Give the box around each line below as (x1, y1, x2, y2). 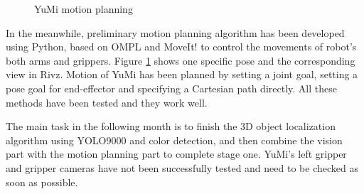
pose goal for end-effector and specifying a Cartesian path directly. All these (6, 80, 337, 95)
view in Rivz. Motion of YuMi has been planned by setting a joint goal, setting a (6, 67, 358, 82)
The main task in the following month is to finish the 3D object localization (6, 119, 336, 134)
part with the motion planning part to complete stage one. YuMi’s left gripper (6, 146, 347, 161)
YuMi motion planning (34, 1, 133, 16)
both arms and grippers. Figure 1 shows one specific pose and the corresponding (6, 53, 355, 68)
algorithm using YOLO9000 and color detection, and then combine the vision (6, 132, 343, 147)
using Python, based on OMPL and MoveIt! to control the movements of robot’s (6, 39, 357, 54)
